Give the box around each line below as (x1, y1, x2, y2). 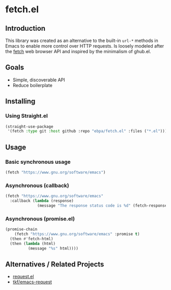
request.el (12, 274, 34, 280)
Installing (5, 97, 36, 106)
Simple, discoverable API (12, 77, 65, 83)
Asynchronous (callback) (5, 182, 70, 189)
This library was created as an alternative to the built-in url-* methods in (5, 37, 159, 43)
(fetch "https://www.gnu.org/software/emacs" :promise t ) (14, 231, 140, 236)
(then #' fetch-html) (10, 236, 53, 241)
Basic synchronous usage (5, 158, 71, 165)
